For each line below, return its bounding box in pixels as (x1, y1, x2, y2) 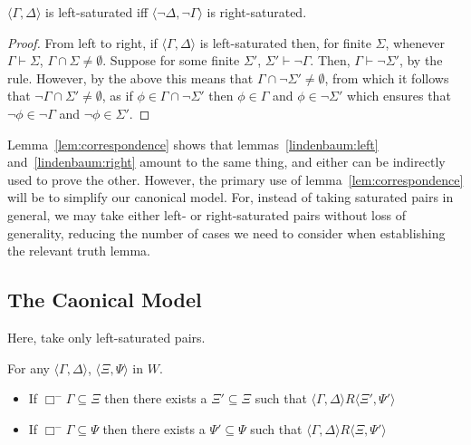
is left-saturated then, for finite (199, 33, 371, 52)
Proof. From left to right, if (7, 33, 158, 52)
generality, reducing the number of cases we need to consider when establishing (7, 223, 446, 242)
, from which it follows (324, 68, 449, 87)
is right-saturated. (207, 3, 307, 21)
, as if (101, 86, 133, 105)
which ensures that (346, 86, 451, 105)
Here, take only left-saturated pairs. (7, 327, 206, 346)
